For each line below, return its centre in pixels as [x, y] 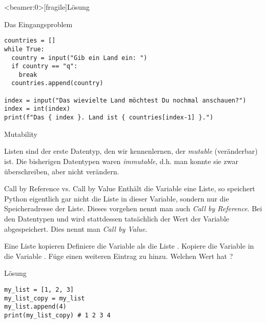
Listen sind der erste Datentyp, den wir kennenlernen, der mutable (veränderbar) [131, 151]
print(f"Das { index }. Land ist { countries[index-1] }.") [109, 118]
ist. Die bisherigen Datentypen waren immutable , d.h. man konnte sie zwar [121, 161]
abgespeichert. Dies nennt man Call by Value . [76, 228]
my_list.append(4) [35, 307]
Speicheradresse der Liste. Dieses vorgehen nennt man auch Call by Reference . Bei [133, 208]
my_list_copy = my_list [45, 298]
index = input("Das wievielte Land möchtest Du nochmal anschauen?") [125, 100]
